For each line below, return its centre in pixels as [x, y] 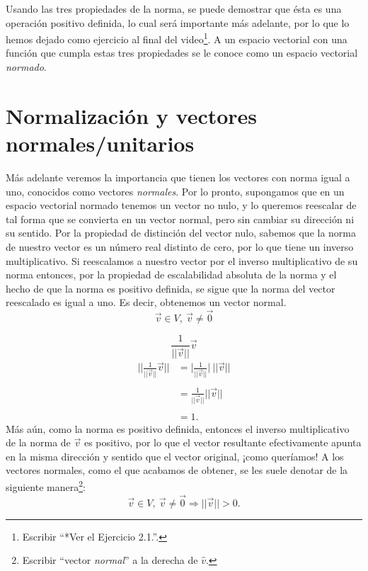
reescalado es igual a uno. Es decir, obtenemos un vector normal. [146, 302]
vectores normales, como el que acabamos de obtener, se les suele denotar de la [177, 470]
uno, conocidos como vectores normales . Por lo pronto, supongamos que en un [175, 191]
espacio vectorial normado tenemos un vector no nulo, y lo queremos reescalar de [181, 205]
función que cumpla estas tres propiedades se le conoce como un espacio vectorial [182, 53]
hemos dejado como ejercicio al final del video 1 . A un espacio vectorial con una [177, 38]
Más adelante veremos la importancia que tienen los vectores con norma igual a [178, 177]
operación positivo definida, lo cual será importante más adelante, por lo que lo [178, 22]
